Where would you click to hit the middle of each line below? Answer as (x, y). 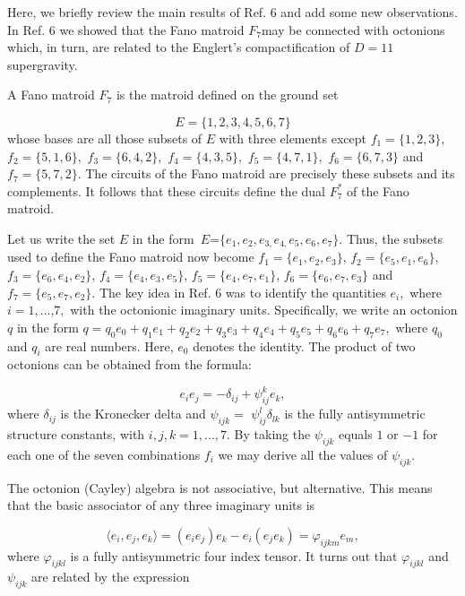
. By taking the (269, 434)
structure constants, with (76, 434)
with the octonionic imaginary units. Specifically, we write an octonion (264, 310)
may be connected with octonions (353, 29)
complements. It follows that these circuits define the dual (166, 190)
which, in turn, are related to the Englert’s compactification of (179, 47)
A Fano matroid (51, 95)
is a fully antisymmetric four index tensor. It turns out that (234, 555)
